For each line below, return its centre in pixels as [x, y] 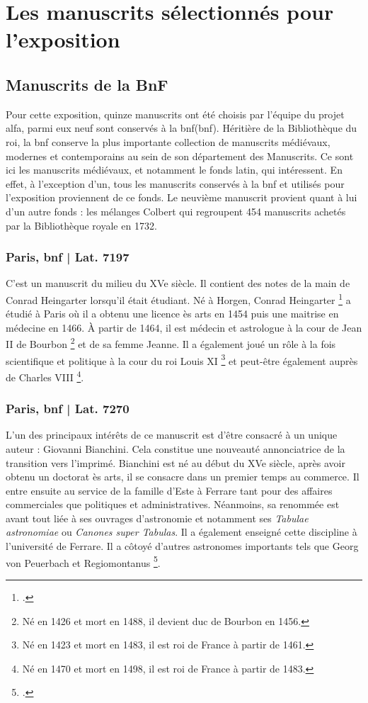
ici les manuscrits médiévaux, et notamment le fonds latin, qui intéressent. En [174, 170]
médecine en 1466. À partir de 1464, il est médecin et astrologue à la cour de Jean [184, 327]
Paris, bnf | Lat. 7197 [68, 257]
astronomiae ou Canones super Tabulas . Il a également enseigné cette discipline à [182, 532]
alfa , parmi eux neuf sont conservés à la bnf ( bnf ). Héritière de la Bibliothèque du [182, 128]
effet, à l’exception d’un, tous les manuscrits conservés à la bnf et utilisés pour [175, 183]
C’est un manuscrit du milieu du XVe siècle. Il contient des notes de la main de [178, 283]
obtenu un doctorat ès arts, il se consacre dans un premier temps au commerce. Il [183, 477]
